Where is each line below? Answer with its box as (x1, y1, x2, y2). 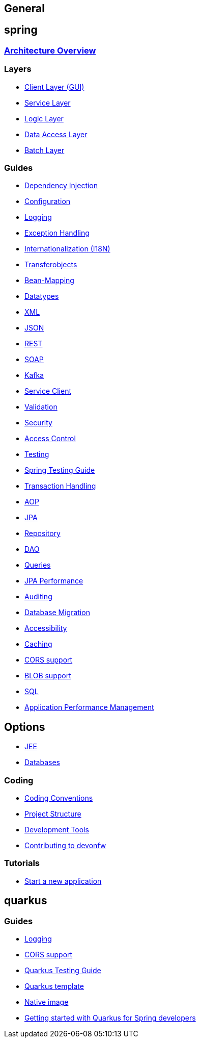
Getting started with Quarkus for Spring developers (24, 1013, 196, 1022)
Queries (24, 561, 51, 570)
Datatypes (24, 292, 59, 301)
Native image (24, 997, 69, 1006)
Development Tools (24, 825, 89, 834)
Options (4, 720, 45, 733)
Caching (24, 640, 52, 649)
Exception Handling (24, 228, 90, 238)
